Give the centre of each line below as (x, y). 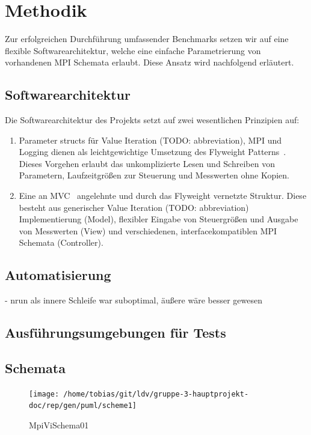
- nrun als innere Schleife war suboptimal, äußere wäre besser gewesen (134, 300)
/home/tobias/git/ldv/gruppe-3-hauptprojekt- (156, 394)
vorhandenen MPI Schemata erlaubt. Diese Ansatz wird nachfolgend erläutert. (149, 62)
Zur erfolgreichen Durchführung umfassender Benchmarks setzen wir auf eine (147, 39)
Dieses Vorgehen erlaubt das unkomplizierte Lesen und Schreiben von (147, 163)
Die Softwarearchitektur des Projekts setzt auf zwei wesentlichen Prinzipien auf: (152, 120)
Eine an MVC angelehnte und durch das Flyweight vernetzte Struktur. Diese (163, 196)
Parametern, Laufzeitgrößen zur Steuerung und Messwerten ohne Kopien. (154, 175)
